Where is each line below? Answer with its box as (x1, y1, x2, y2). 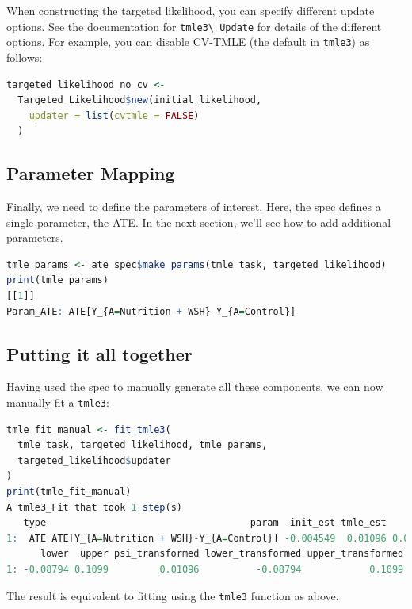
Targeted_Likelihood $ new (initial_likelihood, (17, 94, 262, 106)
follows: (6, 48, 43, 65)
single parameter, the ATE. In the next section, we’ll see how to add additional (6, 213, 391, 230)
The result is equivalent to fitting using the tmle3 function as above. (6, 587, 339, 603)
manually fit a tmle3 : (6, 394, 109, 411)
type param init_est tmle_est (23, 517, 387, 529)
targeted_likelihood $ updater (17, 454, 171, 466)
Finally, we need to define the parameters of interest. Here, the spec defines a (6, 198, 381, 215)
